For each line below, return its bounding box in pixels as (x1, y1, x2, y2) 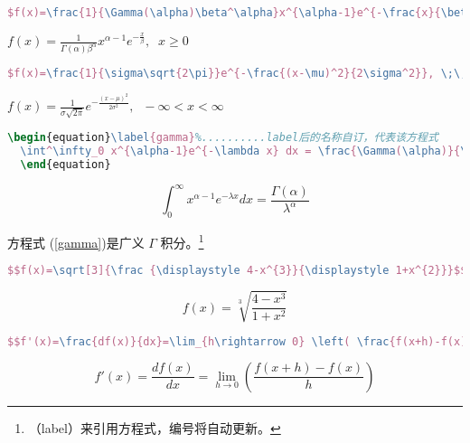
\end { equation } (20, 157, 111, 171)
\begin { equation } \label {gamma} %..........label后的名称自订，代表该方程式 (7, 131, 438, 145)
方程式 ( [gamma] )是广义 (7, 232, 145, 251)
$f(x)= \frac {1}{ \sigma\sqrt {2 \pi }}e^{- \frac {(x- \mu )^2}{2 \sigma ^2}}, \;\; (7, 67, 467, 80)
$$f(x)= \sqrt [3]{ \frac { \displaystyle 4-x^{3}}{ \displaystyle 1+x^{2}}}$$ (7, 264, 467, 278)
